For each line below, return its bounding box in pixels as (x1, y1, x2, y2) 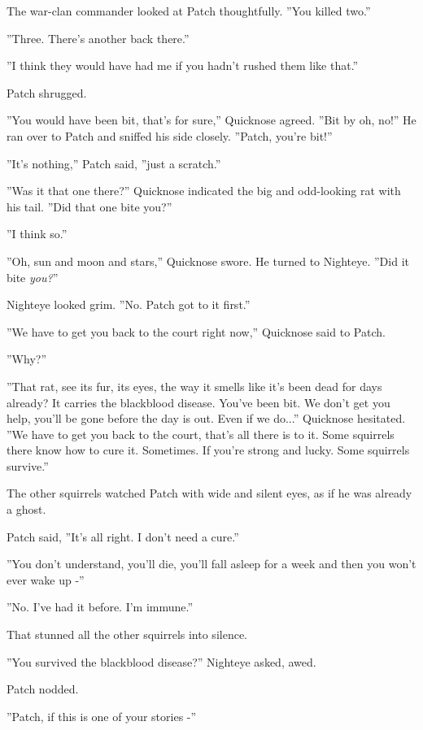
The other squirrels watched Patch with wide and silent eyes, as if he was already (7, 484, 412, 502)
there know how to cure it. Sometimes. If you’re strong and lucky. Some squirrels (7, 441, 410, 458)
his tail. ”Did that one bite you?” (7, 198, 172, 215)
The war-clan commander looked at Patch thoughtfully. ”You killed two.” (7, 2, 371, 19)
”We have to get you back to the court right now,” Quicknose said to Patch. (7, 323, 386, 340)
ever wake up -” (7, 571, 85, 588)
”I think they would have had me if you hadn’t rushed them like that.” (7, 57, 359, 74)
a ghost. (7, 501, 46, 518)
